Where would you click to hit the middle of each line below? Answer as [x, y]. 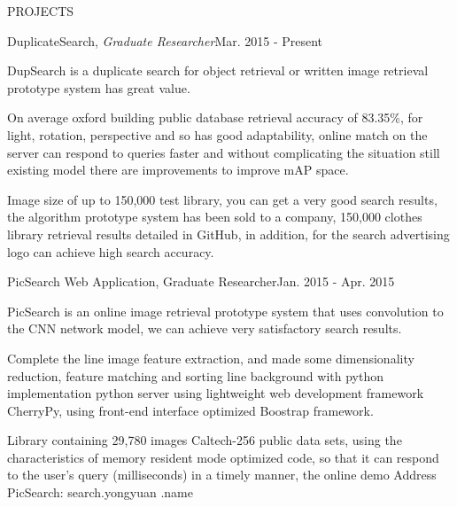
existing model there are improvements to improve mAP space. [178, 170]
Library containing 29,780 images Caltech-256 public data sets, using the [205, 440]
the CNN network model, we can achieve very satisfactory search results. [205, 328]
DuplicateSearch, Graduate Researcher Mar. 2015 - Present [165, 40]
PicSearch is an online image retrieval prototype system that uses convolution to [225, 311]
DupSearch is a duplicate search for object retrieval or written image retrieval [218, 70]
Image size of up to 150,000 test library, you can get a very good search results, [222, 199]
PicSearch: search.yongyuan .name [100, 492]
